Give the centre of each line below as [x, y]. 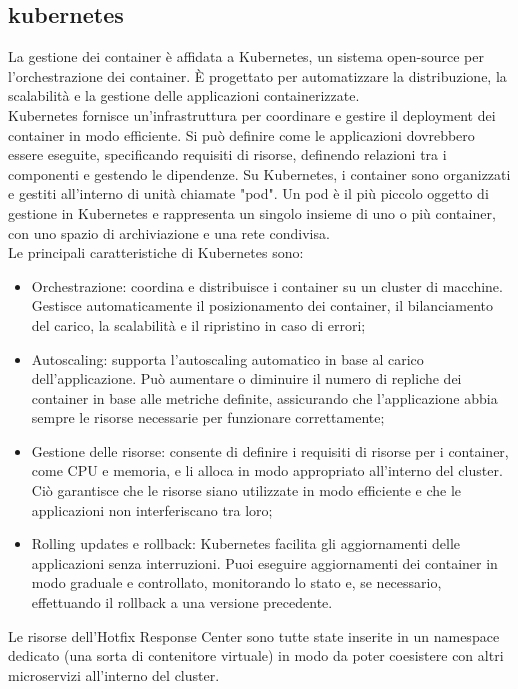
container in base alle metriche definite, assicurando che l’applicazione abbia [264, 397]
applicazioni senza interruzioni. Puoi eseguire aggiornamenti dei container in [264, 562]
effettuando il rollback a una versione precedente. [182, 602]
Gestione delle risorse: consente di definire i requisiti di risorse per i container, [270, 450]
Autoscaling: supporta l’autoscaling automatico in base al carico [227, 358]
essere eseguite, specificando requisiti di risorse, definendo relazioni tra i [227, 154]
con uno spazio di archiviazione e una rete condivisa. [169, 232]
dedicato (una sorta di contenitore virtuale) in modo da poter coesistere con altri [256, 655]
